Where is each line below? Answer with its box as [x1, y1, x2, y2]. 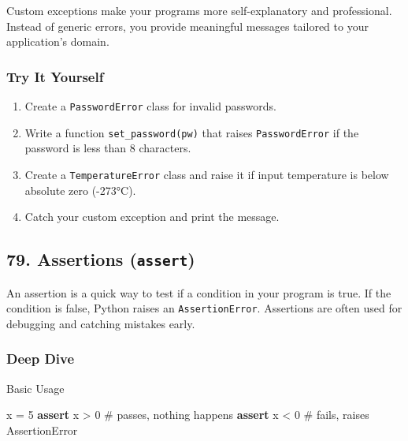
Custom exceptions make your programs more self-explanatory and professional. [6, 2, 392, 18]
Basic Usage [6, 379, 65, 396]
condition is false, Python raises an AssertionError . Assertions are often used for [6, 300, 402, 316]
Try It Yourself [6, 66, 104, 86]
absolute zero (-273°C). [24, 181, 136, 198]
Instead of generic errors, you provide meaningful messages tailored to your [6, 17, 369, 34]
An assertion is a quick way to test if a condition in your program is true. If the [6, 284, 391, 301]
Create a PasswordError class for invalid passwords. [24, 98, 276, 114]
